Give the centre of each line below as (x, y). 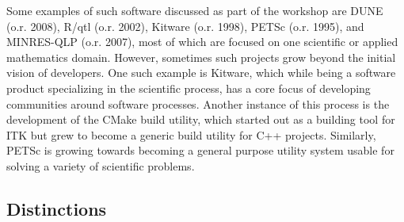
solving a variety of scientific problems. (101, 165)
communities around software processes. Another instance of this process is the (198, 103)
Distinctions (57, 208)
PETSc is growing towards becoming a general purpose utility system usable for (200, 150)
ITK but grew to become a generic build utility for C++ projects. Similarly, (191, 134)
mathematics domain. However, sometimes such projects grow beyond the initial (201, 57)
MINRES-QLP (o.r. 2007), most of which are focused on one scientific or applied (202, 42)
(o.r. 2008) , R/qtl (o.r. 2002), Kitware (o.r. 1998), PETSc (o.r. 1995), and (185, 26)
